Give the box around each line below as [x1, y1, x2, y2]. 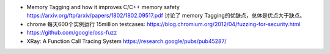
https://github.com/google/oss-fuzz [26, 29, 117, 36]
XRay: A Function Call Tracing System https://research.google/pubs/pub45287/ [26, 37, 227, 45]
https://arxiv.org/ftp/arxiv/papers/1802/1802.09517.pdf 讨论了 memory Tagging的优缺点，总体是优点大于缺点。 [26, 12, 306, 19]
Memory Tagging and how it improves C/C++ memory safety [26, 4, 180, 10]
